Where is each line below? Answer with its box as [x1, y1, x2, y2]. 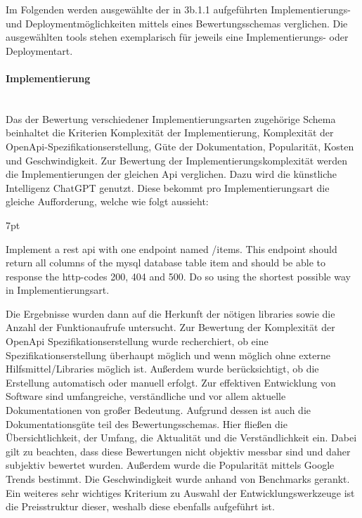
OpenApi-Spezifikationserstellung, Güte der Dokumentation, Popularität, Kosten [6, 138, 354, 153]
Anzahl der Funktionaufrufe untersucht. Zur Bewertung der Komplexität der [6, 320, 335, 335]
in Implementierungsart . [6, 283, 110, 297]
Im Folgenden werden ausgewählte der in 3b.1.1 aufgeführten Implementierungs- [6, 2, 351, 16]
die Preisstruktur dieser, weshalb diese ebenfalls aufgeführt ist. [6, 499, 275, 514]
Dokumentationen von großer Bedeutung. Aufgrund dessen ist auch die [6, 403, 311, 417]
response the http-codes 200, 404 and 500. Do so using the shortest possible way [6, 268, 351, 283]
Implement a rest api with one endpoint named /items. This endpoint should [6, 241, 337, 256]
